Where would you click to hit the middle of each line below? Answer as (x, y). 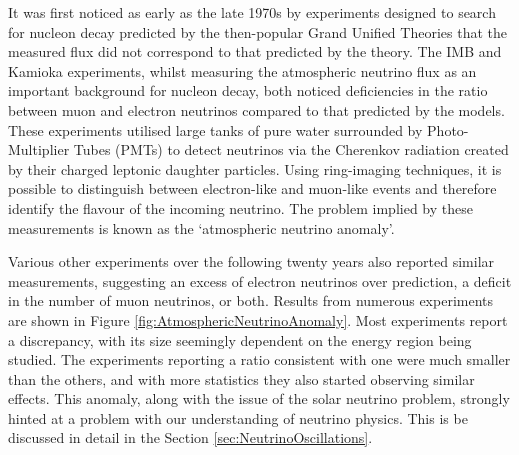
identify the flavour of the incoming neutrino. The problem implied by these (240, 207)
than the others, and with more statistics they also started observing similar (241, 378)
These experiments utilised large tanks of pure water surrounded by (215, 129)
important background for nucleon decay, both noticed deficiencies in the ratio (248, 90)
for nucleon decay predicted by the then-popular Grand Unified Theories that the (257, 31)
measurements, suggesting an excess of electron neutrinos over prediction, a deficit (260, 280)
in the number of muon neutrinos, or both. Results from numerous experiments (251, 300)
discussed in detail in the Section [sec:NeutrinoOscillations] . (190, 437)
